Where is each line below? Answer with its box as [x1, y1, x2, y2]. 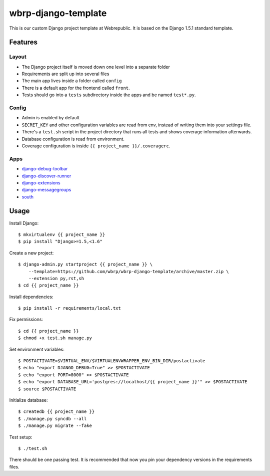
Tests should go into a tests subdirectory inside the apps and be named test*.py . [21, 92, 196, 98]
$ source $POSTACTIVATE [18, 386, 76, 392]
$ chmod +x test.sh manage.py [18, 335, 92, 341]
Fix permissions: [9, 316, 43, 323]
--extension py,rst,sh [28, 276, 84, 281]
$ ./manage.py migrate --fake [18, 423, 92, 428]
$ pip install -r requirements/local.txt [18, 306, 121, 311]
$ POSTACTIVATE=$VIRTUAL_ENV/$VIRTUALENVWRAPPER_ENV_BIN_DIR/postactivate [18, 358, 205, 364]
